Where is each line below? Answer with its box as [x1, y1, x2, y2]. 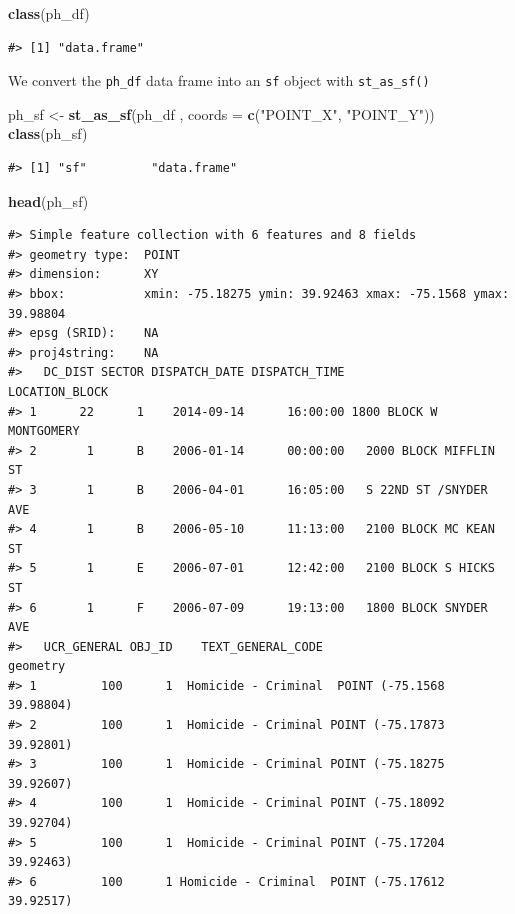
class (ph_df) [8, 3, 90, 23]
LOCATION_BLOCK [8, 384, 109, 399]
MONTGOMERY [8, 424, 80, 439]
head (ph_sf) [8, 190, 89, 211]
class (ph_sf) [8, 123, 88, 144]
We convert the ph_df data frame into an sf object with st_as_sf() [8, 70, 430, 91]
